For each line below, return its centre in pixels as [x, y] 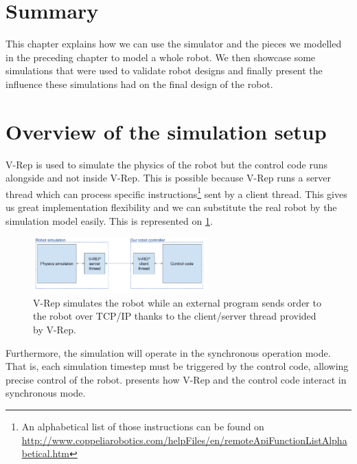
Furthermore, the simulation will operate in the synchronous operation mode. [168, 352]
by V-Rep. [55, 330]
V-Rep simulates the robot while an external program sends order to [177, 302]
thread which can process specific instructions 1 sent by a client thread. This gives [176, 192]
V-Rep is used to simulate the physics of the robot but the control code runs [166, 164]
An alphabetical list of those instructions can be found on [143, 426]
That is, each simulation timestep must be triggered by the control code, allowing [177, 366]
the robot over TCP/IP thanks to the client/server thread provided [175, 316]
